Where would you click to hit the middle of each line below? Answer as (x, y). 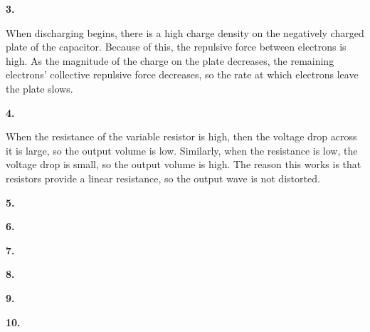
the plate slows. (39, 88)
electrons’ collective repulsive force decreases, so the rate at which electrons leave (182, 74)
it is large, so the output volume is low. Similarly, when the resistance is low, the (182, 150)
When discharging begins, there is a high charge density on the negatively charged (185, 32)
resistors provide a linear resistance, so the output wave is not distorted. (163, 178)
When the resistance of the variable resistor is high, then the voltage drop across (181, 136)
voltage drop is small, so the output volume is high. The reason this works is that (184, 164)
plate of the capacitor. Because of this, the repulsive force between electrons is (176, 47)
